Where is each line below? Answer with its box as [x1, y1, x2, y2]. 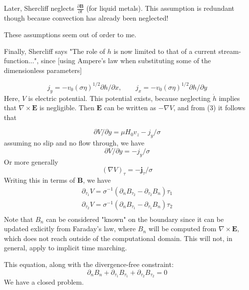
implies [219, 93, 240, 103]
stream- [218, 46, 241, 56]
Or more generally [4, 156, 58, 167]
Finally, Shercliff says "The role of [4, 46, 105, 56]
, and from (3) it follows [173, 102, 246, 113]
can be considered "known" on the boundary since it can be [46, 214, 224, 224]
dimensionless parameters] [4, 65, 82, 75]
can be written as [104, 102, 157, 113]
